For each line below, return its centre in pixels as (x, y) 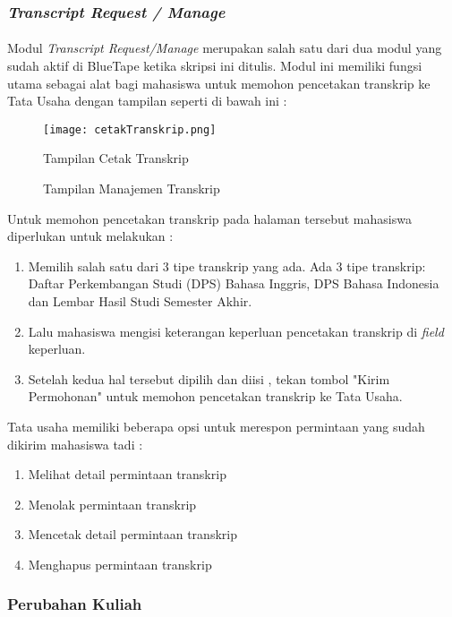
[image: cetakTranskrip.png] (130, 129)
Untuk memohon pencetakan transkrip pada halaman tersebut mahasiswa (209, 218)
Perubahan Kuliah (75, 604)
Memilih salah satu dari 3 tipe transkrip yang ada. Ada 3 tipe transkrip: (227, 266)
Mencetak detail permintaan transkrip (132, 534)
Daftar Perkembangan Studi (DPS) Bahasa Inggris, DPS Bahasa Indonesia (234, 283)
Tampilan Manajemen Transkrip (132, 189)
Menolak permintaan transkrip (112, 504)
